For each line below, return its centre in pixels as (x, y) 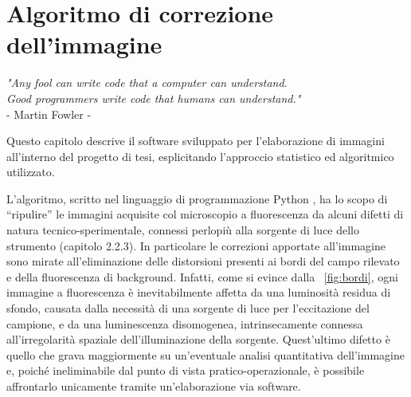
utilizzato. (31, 172)
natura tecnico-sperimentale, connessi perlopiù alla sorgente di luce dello (183, 230)
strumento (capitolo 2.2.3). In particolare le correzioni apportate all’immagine (196, 245)
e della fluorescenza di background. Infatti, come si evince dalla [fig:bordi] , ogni (202, 276)
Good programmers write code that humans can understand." (154, 98)
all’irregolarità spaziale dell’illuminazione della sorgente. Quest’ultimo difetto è (198, 339)
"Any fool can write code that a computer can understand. (147, 83)
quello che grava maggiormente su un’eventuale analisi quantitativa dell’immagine (205, 354)
